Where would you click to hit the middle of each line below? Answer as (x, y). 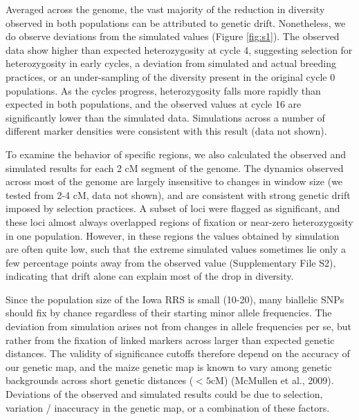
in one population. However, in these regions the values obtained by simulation (173, 235)
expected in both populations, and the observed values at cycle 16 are (154, 104)
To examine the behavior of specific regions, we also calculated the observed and (176, 154)
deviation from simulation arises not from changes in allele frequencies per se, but (178, 326)
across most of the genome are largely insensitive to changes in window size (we (174, 181)
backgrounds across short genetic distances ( (100, 380)
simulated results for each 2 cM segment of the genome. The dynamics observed (175, 168)
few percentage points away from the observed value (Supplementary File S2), (171, 262)
